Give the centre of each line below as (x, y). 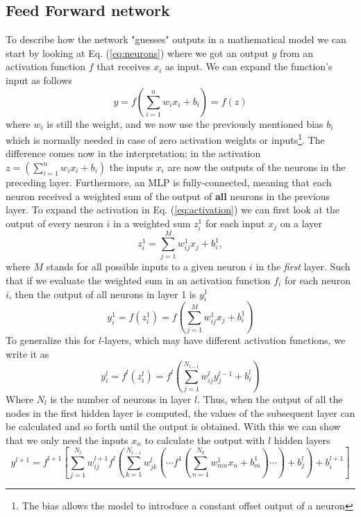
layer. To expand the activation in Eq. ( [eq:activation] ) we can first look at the (173, 210)
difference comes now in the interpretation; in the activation (133, 153)
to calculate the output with (205, 440)
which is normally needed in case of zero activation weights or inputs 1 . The (165, 139)
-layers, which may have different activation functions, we (224, 340)
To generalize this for (51, 340)
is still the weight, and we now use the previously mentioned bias (185, 123)
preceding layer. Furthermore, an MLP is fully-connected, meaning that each (169, 182)
